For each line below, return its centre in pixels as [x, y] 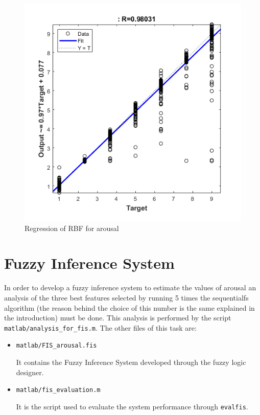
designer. [30, 372]
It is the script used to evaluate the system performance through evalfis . [132, 406]
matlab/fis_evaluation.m [58, 390]
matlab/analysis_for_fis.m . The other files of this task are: [100, 327]
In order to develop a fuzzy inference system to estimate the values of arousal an [130, 287]
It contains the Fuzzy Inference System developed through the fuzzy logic [131, 362]
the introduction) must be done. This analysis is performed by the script [118, 318]
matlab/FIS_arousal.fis [56, 346]
